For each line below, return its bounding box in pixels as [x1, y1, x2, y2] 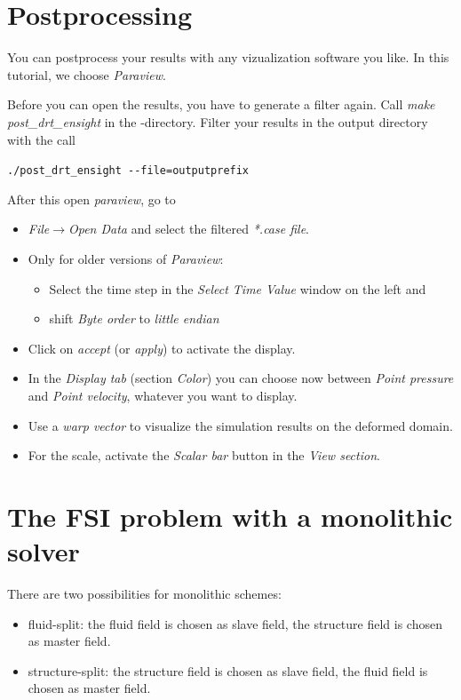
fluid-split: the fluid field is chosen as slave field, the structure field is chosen [28, 614, 442, 632]
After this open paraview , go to [7, 189, 176, 208]
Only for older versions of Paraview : [28, 249, 224, 267]
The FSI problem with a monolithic [7, 497, 453, 534]
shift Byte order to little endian [49, 309, 219, 328]
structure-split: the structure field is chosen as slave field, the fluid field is [28, 661, 428, 680]
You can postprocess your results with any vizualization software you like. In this [7, 48, 449, 67]
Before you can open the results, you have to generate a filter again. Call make [7, 95, 435, 114]
